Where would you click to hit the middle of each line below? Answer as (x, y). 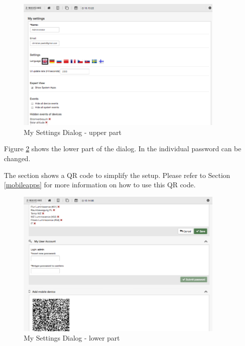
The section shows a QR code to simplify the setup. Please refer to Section (117, 175)
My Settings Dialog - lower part (72, 338)
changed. (17, 158)
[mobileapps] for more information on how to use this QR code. (100, 185)
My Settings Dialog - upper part (73, 132)
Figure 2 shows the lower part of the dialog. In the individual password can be (123, 149)
